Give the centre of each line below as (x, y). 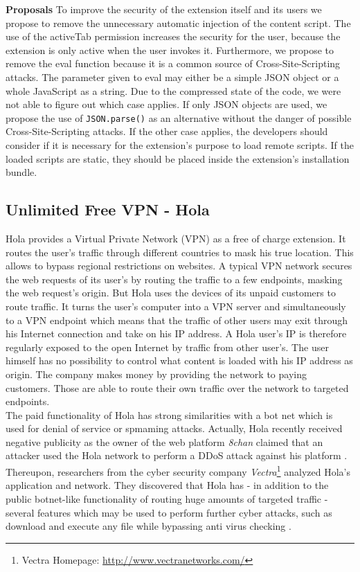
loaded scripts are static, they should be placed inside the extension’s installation (178, 158)
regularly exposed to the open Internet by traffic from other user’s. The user (167, 347)
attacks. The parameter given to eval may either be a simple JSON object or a (172, 77)
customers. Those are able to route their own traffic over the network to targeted (177, 387)
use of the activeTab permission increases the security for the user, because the (173, 36)
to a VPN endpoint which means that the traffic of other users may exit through (177, 320)
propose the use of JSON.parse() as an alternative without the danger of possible (179, 117)
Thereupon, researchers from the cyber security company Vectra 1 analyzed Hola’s (178, 471)
